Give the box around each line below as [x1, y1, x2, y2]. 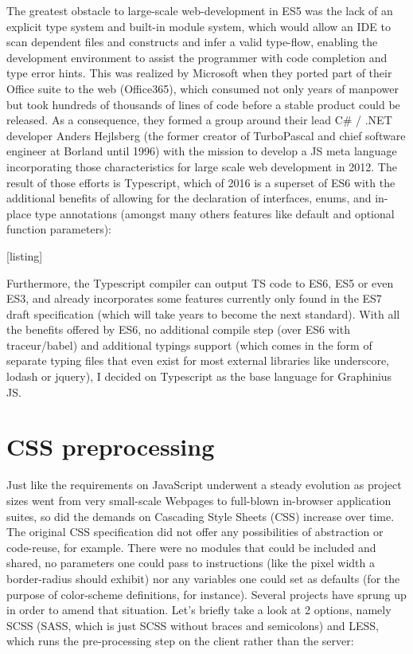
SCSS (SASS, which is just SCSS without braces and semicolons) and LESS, [6, 617, 379, 633]
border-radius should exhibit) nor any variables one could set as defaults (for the [6, 570, 400, 586]
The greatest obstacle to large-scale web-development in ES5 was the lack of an [6, 2, 393, 18]
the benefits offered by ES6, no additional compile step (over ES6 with [6, 321, 350, 338]
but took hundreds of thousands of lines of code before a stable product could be [6, 96, 400, 112]
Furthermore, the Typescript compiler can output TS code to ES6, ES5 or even [6, 274, 394, 291]
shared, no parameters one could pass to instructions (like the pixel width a [6, 554, 376, 571]
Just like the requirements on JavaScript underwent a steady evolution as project [6, 476, 402, 493]
